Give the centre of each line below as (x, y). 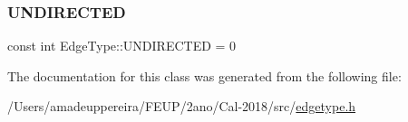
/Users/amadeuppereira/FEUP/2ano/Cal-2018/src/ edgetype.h (182, 106)
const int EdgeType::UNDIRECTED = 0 (122, 46)
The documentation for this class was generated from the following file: (204, 75)
